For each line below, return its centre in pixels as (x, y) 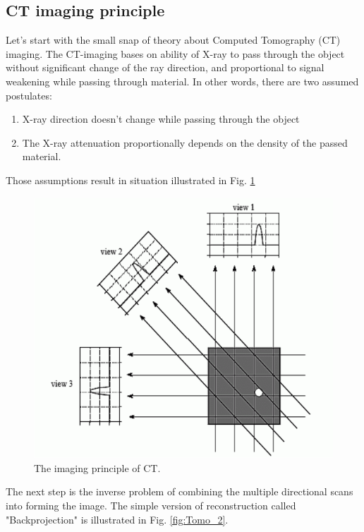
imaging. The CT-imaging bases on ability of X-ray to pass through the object (175, 53)
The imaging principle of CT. (97, 467)
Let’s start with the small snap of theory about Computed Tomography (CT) (173, 40)
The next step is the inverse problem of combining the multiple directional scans (180, 491)
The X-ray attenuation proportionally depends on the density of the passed (185, 142)
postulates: (29, 95)
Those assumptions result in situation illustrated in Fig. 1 (131, 180)
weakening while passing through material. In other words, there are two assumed (182, 81)
